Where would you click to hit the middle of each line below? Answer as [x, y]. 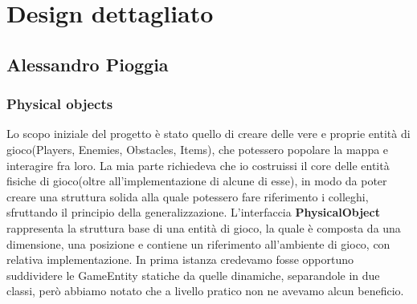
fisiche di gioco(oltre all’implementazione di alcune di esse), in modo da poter [197, 181]
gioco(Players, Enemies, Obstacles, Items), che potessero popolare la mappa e [198, 149]
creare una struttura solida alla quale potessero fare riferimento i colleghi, [188, 196]
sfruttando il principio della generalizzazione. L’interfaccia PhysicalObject [193, 212]
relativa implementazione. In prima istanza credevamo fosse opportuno [180, 259]
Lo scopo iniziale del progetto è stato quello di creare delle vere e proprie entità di [208, 134]
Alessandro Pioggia [88, 64]
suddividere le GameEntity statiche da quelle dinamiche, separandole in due [193, 275]
